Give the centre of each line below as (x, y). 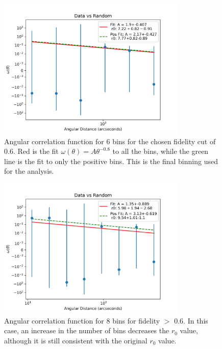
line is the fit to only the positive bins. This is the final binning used (111, 161)
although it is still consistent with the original (76, 340)
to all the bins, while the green (161, 151)
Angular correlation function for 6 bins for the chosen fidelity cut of (110, 141)
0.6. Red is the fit (31, 151)
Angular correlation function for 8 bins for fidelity (82, 320)
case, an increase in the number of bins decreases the (87, 330)
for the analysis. (29, 171)
